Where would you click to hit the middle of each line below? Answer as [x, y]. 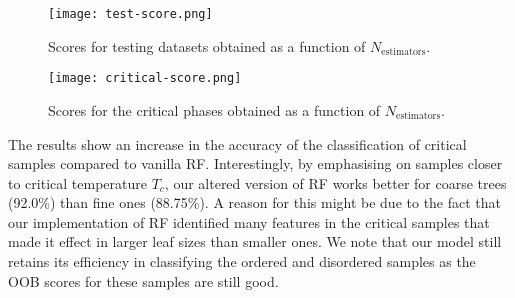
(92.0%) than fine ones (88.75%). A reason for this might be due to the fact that [255, 202]
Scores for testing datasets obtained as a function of [207, 45]
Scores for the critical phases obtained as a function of [214, 109]
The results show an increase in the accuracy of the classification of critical [237, 143]
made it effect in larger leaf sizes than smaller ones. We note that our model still [255, 241]
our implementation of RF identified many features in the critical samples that [249, 221]
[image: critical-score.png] [145, 78]
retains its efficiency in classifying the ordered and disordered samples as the [242, 261]
